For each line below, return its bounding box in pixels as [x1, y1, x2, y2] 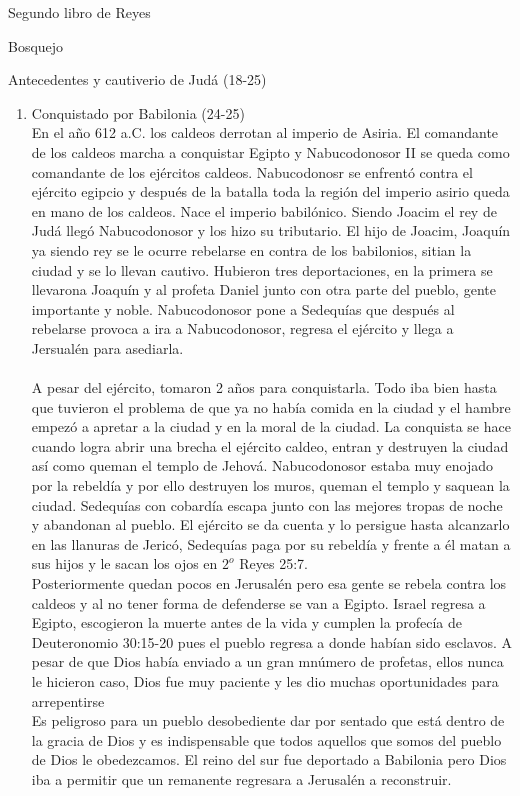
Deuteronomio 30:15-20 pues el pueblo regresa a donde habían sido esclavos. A [31, 631, 512, 652]
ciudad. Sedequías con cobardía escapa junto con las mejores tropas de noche [31, 494, 503, 515]
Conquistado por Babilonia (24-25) [31, 102, 245, 123]
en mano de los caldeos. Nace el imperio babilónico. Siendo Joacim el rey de [31, 200, 497, 221]
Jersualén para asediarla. [31, 337, 184, 358]
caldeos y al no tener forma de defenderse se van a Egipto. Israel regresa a [31, 592, 486, 613]
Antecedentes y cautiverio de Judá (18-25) [8, 69, 267, 90]
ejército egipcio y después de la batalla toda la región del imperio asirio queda [31, 181, 510, 202]
